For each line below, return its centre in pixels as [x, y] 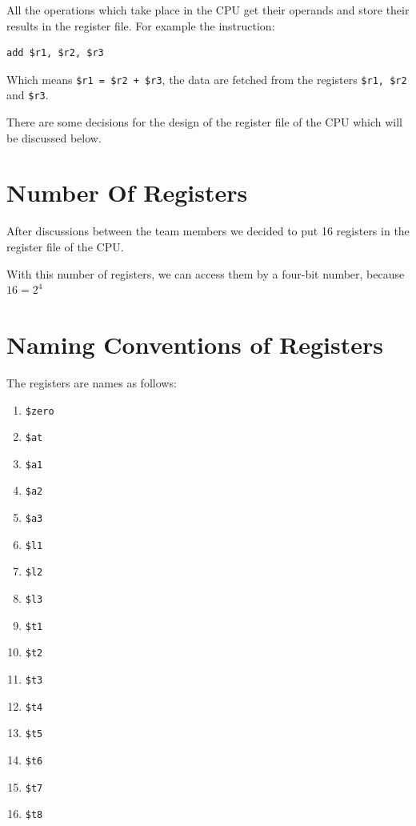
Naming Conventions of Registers [195, 344]
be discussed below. [54, 137]
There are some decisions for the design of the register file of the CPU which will [204, 122]
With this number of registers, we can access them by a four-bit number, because [206, 273]
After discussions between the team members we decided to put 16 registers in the [208, 231]
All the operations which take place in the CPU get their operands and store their [208, 10]
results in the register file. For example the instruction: [141, 25]
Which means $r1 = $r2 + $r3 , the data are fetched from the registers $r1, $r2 [207, 79]
